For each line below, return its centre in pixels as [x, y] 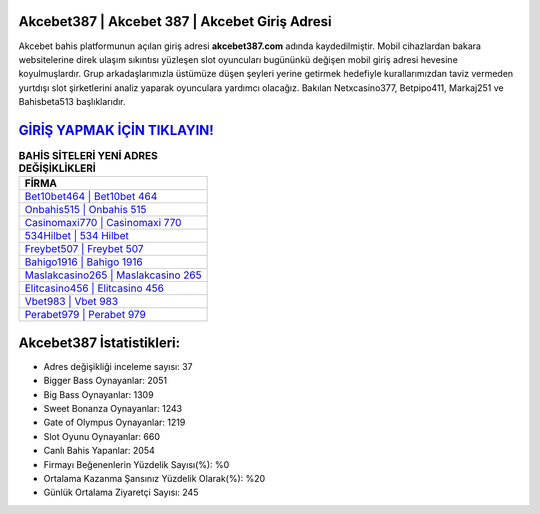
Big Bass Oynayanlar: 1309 [98, 394]
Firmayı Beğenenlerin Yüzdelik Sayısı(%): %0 [136, 464]
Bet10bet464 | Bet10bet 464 [91, 197]
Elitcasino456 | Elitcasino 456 [94, 288]
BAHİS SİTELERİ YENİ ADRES [88, 156]
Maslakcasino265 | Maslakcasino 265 [113, 275]
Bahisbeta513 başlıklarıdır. [72, 102]
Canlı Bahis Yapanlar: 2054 [99, 451]
